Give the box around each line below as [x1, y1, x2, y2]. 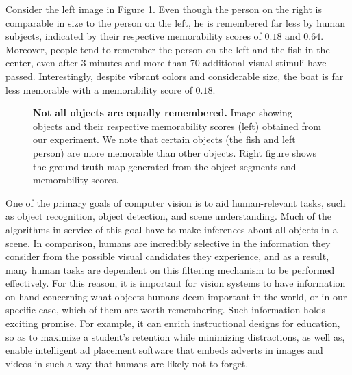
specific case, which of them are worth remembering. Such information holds [5, 302, 326, 317]
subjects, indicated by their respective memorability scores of [5, 29, 262, 43]
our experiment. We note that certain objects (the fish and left [33, 132, 296, 146]
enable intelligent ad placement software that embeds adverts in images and [5, 343, 323, 357]
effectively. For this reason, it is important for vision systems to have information [5, 276, 346, 290]
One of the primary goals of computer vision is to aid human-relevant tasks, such [5, 195, 346, 209]
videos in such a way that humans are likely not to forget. [5, 356, 249, 370]
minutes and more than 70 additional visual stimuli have [89, 55, 327, 70]
